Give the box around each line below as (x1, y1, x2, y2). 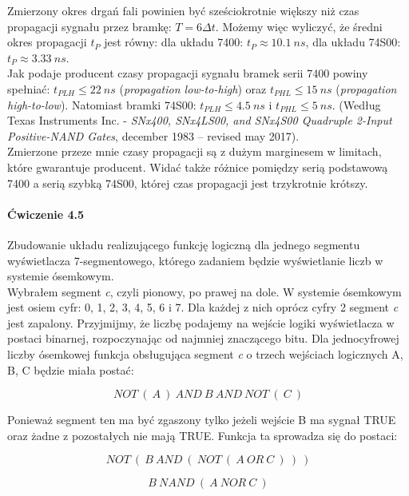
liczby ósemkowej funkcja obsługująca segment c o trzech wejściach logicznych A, (7, 346, 403, 363)
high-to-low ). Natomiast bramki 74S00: (7, 96, 197, 113)
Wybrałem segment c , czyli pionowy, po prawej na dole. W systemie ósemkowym (7, 283, 402, 300)
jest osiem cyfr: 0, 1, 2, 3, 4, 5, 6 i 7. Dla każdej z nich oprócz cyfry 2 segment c (7, 299, 399, 315)
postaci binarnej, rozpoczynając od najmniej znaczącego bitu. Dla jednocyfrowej (7, 330, 399, 347)
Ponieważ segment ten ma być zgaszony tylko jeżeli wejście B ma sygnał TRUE (7, 411, 396, 428)
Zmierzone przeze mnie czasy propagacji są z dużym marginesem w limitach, (7, 143, 382, 160)
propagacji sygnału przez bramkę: (7, 18, 172, 34)
